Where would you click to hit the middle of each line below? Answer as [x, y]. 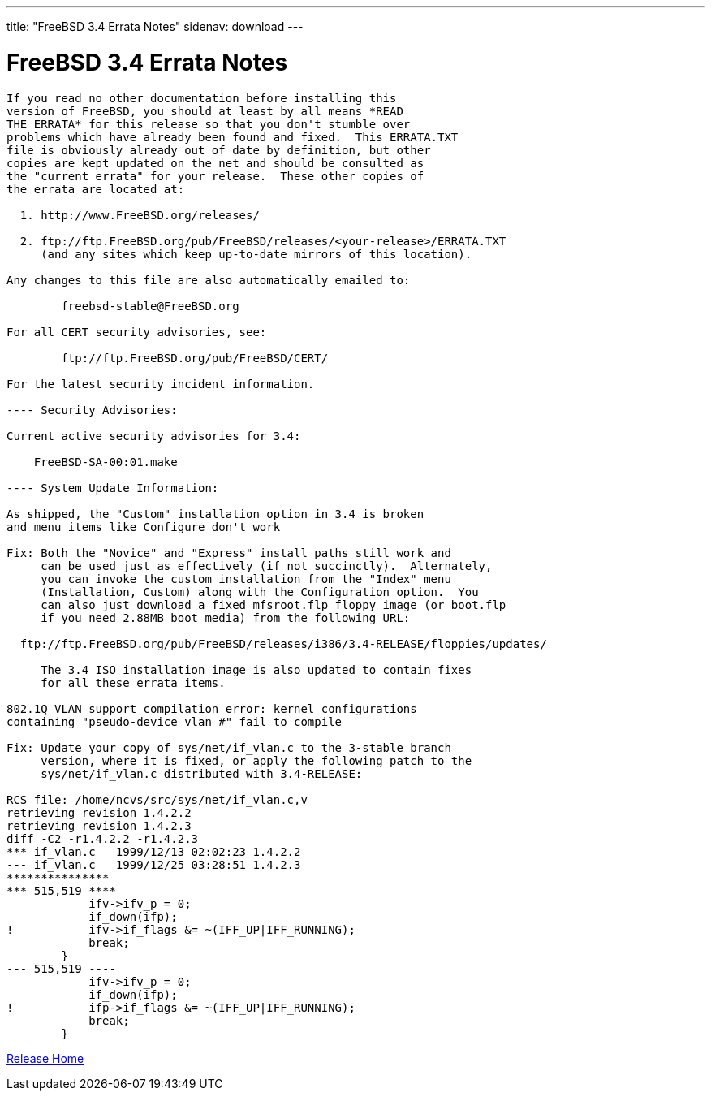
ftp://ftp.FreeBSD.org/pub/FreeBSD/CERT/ [195, 358]
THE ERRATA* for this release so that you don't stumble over [209, 124]
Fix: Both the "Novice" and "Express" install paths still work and [229, 553]
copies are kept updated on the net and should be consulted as [215, 163]
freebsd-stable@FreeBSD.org [150, 306]
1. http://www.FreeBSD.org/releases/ [140, 215]
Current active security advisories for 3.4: [154, 436]
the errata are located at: [96, 189]
